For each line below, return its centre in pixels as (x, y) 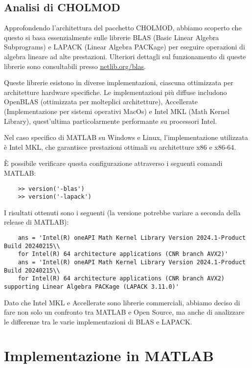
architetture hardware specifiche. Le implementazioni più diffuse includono (115, 92)
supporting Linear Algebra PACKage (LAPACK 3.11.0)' (92, 287)
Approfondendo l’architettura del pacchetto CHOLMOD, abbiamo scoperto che (123, 28)
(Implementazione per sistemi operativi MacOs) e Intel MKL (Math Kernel (117, 111)
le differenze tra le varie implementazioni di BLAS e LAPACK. (98, 321)
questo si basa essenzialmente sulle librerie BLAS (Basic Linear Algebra (112, 37)
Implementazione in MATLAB (109, 355)
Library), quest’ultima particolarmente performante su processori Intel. (111, 121)
